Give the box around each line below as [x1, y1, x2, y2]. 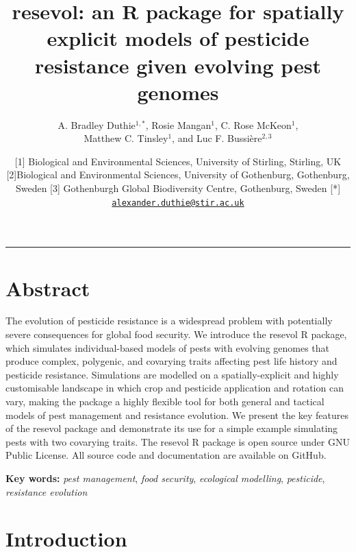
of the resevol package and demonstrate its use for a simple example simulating [5, 421, 338, 435]
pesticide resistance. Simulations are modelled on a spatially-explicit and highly [5, 367, 339, 381]
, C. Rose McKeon [214, 117, 292, 132]
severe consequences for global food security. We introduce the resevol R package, [5, 327, 347, 341]
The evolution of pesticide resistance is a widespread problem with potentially [5, 313, 333, 328]
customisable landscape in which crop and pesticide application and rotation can [5, 381, 344, 395]
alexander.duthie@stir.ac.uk [112, 197, 244, 208]
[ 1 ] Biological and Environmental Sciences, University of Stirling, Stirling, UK [14, 154, 342, 168]
